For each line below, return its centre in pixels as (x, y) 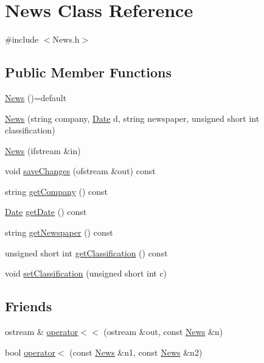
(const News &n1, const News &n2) (136, 352)
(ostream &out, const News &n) (163, 332)
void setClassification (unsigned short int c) (86, 273)
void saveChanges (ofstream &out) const (80, 171)
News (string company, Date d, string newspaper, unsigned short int (132, 118)
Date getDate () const (46, 212)
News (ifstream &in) (43, 150)
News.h (66, 39)
